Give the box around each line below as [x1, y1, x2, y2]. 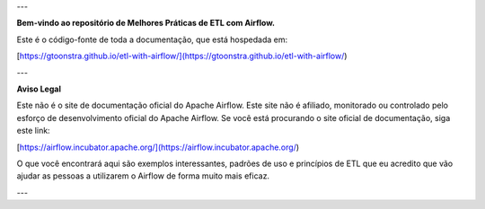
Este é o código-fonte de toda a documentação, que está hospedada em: [16, 34, 288, 45]
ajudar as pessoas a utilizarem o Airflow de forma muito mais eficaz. [16, 170, 269, 181]
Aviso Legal [16, 83, 62, 94]
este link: [16, 126, 50, 136]
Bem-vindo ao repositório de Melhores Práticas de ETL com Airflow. [16, 18, 276, 29]
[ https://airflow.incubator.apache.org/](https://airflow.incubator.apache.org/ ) [16, 142, 300, 152]
